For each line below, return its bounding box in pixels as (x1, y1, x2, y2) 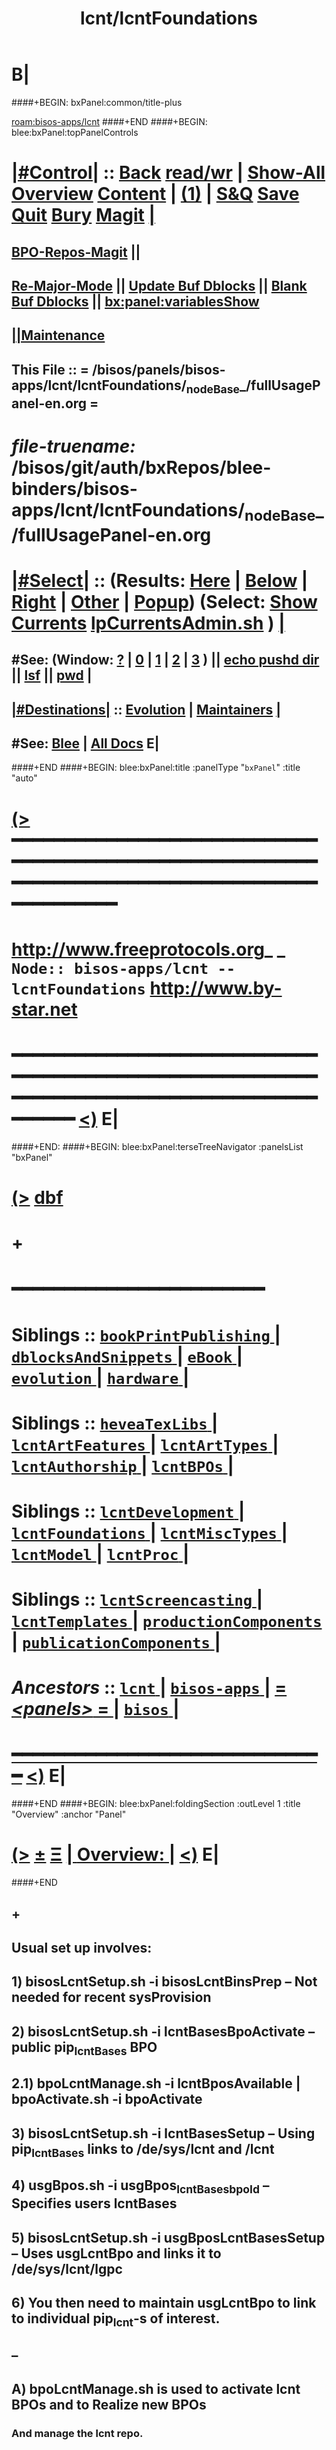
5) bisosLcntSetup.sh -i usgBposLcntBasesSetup (11, 2229, 326, 2246)
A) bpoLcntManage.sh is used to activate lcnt (11, 2381, 301, 2398)
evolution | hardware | (11, 1366, 190, 1389)
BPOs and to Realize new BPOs (11, 2397, 207, 2414)
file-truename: (11, 435, 136, 458)
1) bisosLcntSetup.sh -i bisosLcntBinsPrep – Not (11, 1973, 318, 1991)
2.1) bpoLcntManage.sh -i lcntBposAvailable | (11, 2075, 301, 2092)
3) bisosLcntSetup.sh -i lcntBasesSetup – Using (11, 2125, 316, 2142)
